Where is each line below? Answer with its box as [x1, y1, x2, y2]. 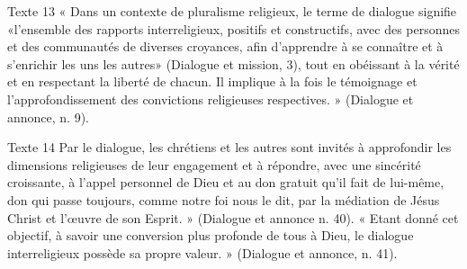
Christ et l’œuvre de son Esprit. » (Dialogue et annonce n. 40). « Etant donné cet [7, 208, 459, 227]
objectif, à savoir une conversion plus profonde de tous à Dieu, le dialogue [7, 226, 414, 245]
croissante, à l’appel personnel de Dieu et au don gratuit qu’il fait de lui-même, [7, 173, 445, 192]
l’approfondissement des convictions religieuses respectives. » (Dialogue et [7, 89, 414, 108]
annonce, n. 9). [7, 107, 90, 126]
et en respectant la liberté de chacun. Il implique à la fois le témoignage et [7, 72, 418, 91]
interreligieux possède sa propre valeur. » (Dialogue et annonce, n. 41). [7, 243, 398, 262]
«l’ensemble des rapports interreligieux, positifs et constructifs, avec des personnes [7, 19, 461, 38]
